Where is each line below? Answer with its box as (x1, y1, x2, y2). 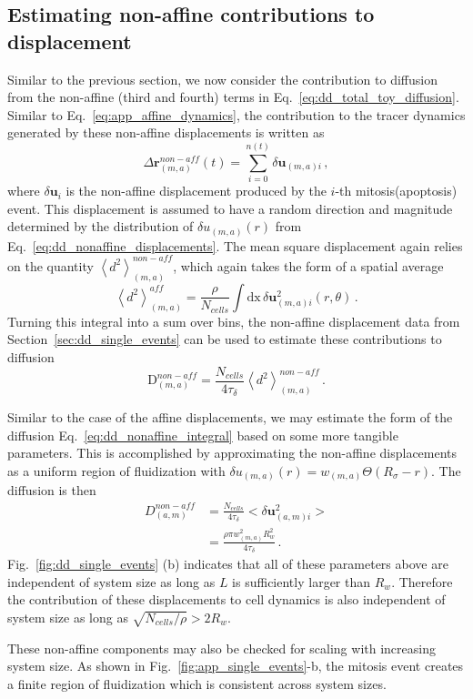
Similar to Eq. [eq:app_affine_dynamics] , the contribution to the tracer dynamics (7, 105, 466, 124)
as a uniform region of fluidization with (7, 461, 226, 480)
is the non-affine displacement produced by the (65, 181, 327, 200)
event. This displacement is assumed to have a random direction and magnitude (7, 198, 453, 218)
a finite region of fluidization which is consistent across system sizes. (7, 674, 387, 693)
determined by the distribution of (7, 217, 194, 236)
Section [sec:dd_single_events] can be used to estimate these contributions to (7, 329, 442, 349)
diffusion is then (7, 481, 96, 500)
